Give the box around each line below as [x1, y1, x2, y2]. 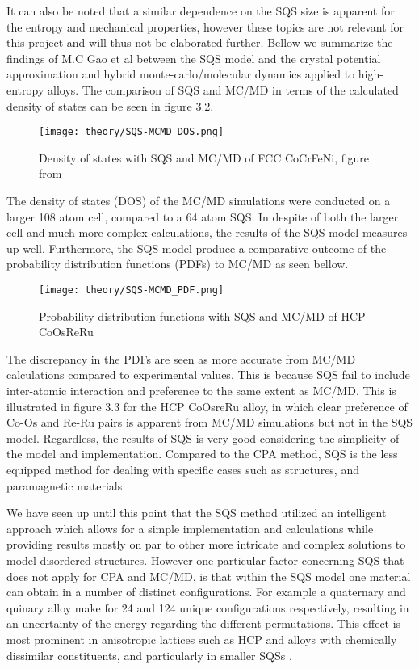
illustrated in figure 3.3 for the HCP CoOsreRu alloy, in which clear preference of [6, 398, 408, 414]
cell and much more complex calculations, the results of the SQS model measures [6, 224, 408, 241]
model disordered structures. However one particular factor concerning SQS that [6, 551, 404, 568]
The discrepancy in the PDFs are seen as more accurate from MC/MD [6, 350, 356, 367]
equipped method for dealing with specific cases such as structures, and [6, 461, 359, 478]
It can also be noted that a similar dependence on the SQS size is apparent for [6, 2, 395, 19]
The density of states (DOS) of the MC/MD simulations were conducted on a [6, 192, 391, 208]
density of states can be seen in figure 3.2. [6, 97, 214, 114]
